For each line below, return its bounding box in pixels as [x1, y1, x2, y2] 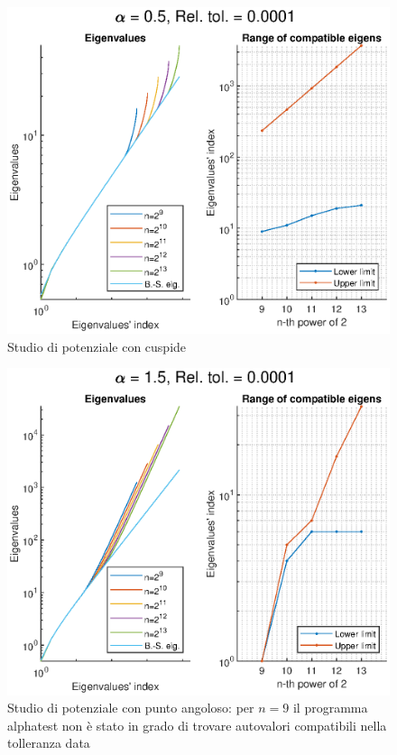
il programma [292, 698, 368, 717]
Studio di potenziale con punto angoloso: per [7, 698, 254, 717]
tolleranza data [7, 733, 90, 752]
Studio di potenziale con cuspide [7, 336, 187, 355]
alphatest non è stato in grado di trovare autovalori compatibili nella [7, 715, 387, 734]
